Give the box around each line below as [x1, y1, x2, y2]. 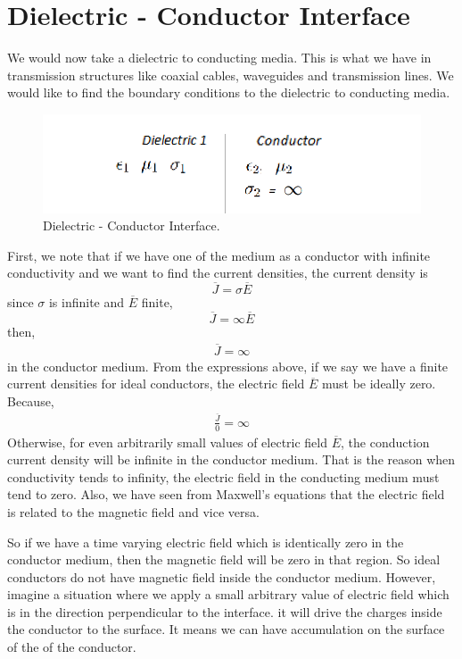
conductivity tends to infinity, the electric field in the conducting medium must [7, 467, 440, 486]
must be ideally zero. [321, 374, 436, 393]
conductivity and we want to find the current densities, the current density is [7, 263, 428, 282]
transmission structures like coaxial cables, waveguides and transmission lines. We [7, 65, 454, 84]
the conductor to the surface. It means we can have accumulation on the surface [7, 620, 445, 638]
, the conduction [341, 432, 430, 451]
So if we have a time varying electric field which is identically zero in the [7, 532, 404, 551]
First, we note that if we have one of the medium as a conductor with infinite [7, 246, 431, 264]
